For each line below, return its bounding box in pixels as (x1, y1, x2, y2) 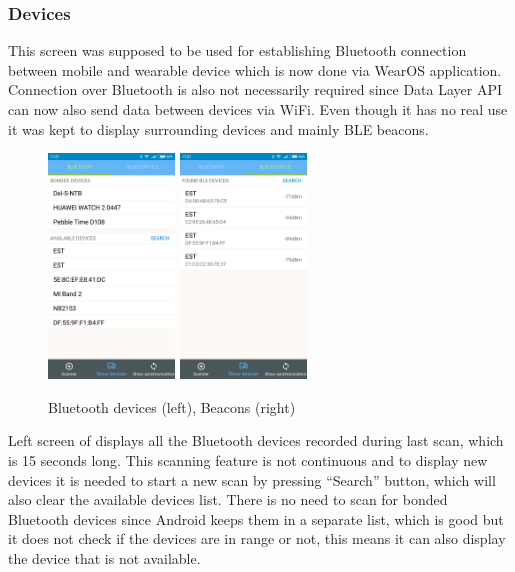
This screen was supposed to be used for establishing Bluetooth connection (8, 40, 467, 61)
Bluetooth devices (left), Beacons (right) (48, 396, 296, 417)
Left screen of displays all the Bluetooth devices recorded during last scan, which (8, 430, 504, 451)
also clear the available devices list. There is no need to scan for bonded (8, 489, 448, 510)
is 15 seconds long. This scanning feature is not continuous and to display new (8, 450, 488, 471)
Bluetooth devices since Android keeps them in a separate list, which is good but (8, 508, 504, 529)
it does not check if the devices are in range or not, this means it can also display (8, 528, 506, 549)
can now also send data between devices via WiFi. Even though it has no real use (8, 99, 508, 119)
